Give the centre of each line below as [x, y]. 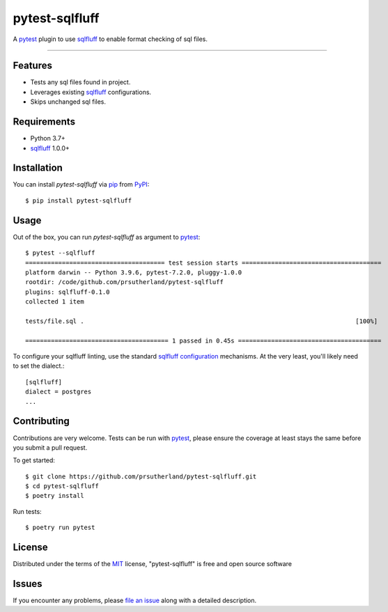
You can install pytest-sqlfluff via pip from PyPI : [81, 185]
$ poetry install [55, 496]
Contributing [41, 421]
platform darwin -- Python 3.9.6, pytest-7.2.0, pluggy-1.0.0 [134, 272]
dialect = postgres [59, 392]
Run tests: [27, 511]
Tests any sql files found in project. [80, 82]
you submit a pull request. [50, 447]
